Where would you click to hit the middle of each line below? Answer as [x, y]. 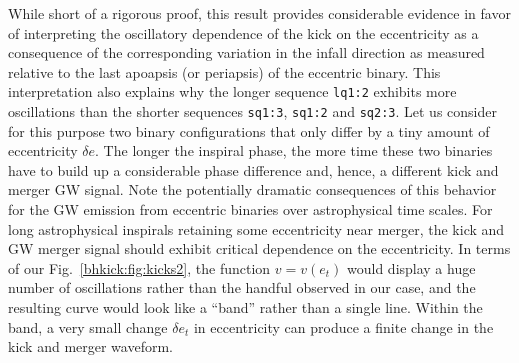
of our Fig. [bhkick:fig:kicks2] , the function [139, 267]
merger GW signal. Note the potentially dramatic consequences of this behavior [252, 189]
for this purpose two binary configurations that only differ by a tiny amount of [249, 130]
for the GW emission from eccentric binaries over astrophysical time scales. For [250, 209]
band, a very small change [88, 326]
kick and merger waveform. [90, 346]
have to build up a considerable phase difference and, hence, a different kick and [253, 169]
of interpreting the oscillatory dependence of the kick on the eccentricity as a [243, 32]
